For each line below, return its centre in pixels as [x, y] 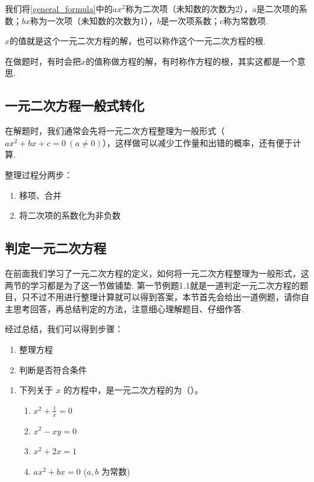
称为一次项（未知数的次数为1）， [94, 20]
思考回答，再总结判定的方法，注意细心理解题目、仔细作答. [128, 308]
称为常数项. [246, 20]
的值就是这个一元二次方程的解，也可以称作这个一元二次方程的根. [138, 41]
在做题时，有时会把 [43, 61]
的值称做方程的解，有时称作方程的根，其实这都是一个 [192, 61]
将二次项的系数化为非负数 [70, 215]
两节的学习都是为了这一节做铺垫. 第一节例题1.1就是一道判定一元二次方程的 [152, 285]
